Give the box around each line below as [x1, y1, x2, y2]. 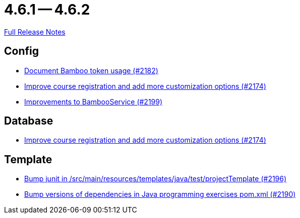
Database [4, 115, 53, 128]
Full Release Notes [4, 27, 66, 36]
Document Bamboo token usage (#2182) [24, 66, 158, 75]
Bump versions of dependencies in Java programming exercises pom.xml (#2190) [24, 190, 296, 199]
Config [4, 45, 39, 58]
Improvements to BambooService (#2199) [24, 97, 163, 106]
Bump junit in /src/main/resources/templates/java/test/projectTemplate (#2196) [24, 174, 287, 183]
